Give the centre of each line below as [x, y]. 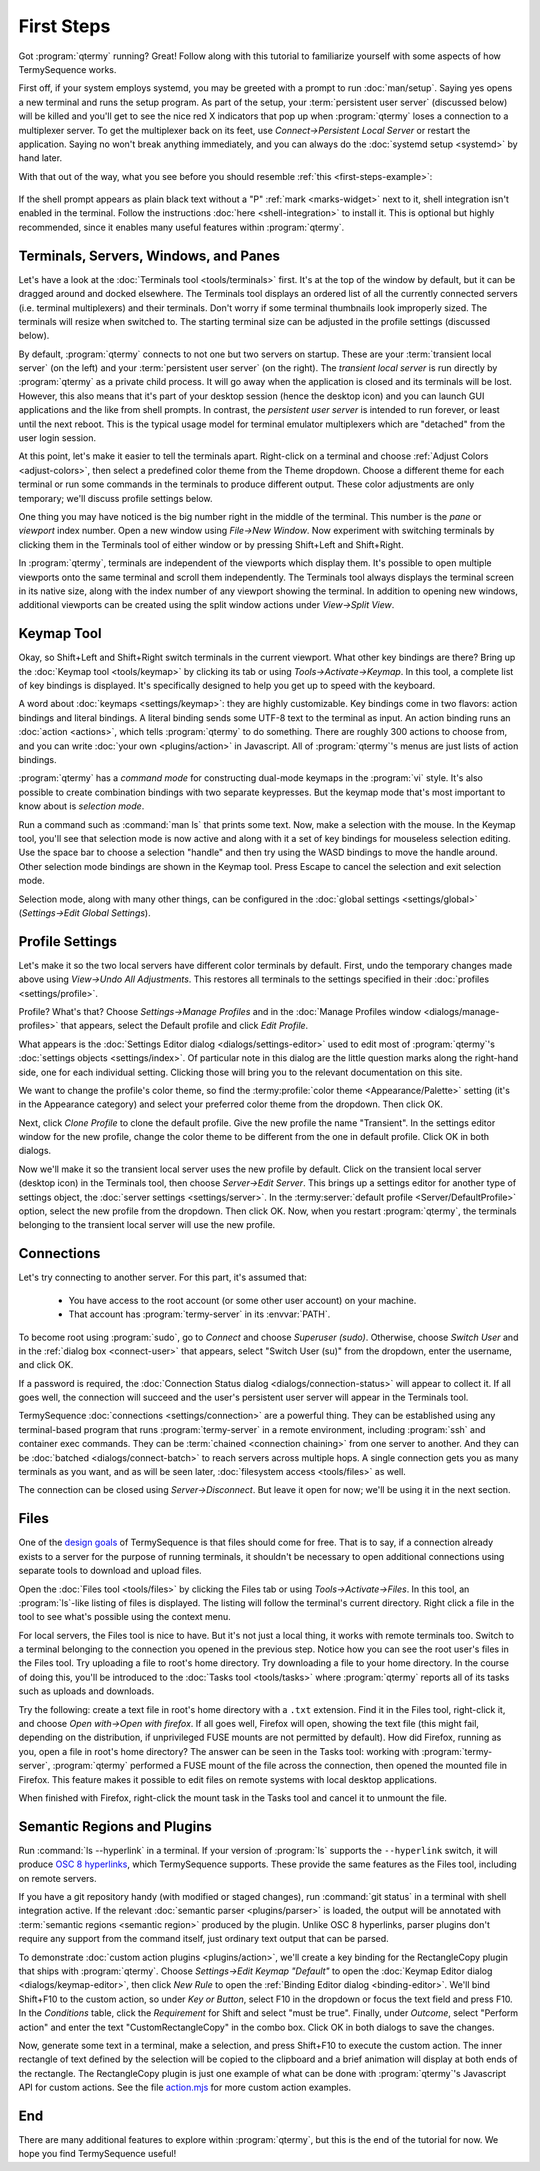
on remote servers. [57, 1878]
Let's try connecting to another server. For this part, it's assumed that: [162, 1277]
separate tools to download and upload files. [110, 1571]
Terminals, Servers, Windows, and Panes [149, 255]
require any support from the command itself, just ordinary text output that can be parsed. [203, 1939]
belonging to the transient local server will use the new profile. [147, 1225]
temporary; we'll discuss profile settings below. [115, 498]
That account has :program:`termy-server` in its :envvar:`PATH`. [199, 1314]
